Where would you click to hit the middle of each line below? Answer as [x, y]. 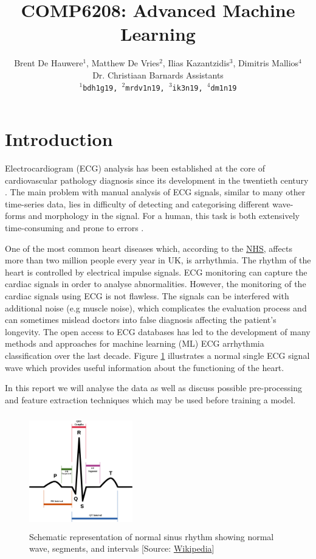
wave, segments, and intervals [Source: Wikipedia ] [122, 548]
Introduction [59, 139]
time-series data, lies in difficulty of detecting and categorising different [137, 203]
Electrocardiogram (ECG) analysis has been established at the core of [135, 168]
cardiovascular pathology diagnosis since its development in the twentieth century [157, 180]
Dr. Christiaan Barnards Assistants [158, 75]
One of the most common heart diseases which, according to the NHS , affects [149, 248]
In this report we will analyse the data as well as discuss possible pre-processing [154, 388]
